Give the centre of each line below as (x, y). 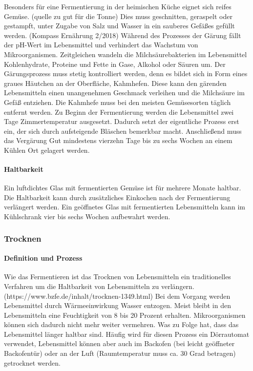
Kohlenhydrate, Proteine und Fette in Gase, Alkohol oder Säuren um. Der (115, 64)
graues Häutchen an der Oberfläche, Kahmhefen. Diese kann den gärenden (115, 83)
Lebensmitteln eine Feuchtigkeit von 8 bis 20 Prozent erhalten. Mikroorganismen (125, 315)
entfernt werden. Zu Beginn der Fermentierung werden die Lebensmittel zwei (119, 112)
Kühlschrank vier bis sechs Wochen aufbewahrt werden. (87, 216)
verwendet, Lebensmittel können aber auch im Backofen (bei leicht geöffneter (119, 343)
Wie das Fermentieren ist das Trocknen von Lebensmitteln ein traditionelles (117, 277)
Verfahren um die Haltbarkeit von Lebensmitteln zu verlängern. (99, 286)
